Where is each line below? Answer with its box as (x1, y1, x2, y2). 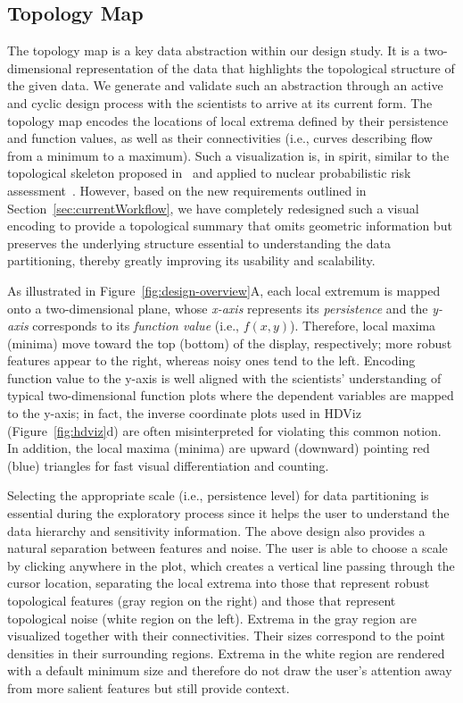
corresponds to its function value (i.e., (32, 316, 239, 335)
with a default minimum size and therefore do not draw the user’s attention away (7, 661, 452, 680)
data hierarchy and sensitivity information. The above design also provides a (7, 521, 426, 540)
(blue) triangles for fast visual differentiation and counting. (7, 456, 329, 474)
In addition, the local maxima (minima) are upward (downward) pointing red (7, 439, 430, 457)
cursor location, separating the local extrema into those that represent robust (7, 573, 430, 592)
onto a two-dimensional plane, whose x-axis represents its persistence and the (7, 298, 428, 317)
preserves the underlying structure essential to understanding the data (7, 233, 392, 252)
